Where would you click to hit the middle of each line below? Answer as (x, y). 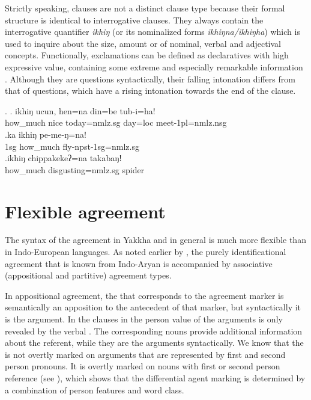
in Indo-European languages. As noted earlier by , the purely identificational (146, 252)
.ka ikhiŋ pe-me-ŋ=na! (46, 134)
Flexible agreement (85, 211)
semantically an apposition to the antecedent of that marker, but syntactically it (153, 307)
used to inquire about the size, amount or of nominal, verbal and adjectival (143, 43)
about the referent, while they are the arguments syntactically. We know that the (154, 343)
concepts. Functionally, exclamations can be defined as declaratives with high (147, 55)
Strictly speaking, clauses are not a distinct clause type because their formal (145, 8)
